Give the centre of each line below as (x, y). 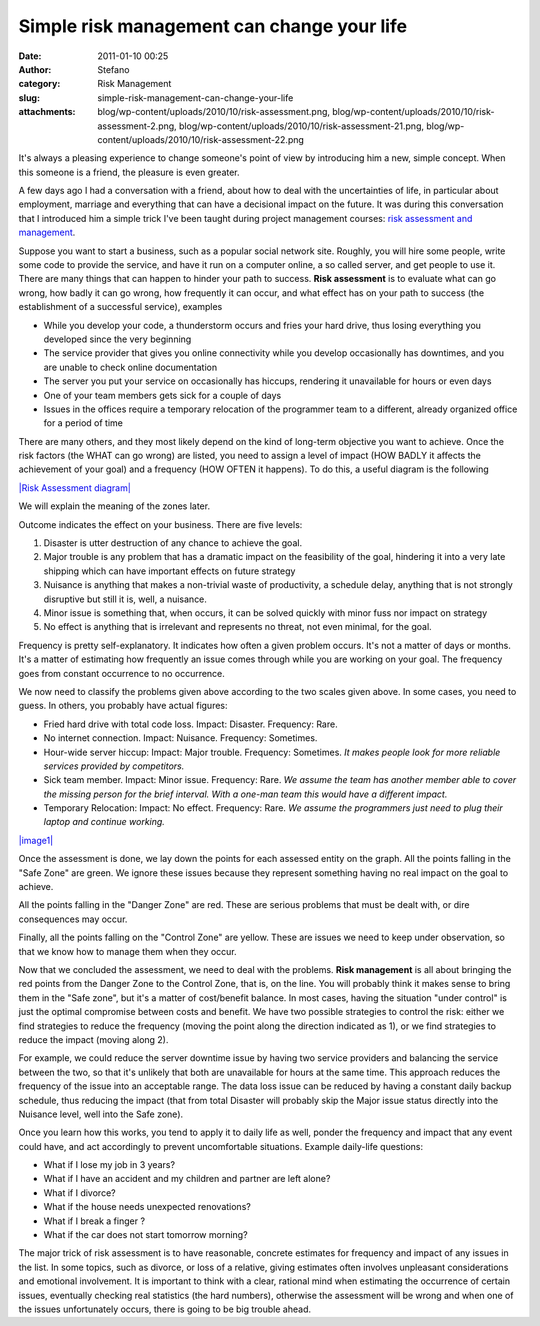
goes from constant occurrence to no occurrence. (121, 673)
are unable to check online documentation (130, 367)
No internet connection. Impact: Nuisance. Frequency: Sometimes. (180, 738)
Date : (30, 56)
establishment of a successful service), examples (120, 307)
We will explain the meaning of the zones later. (114, 506)
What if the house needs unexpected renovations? (147, 1207)
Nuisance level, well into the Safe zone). (101, 1114)
